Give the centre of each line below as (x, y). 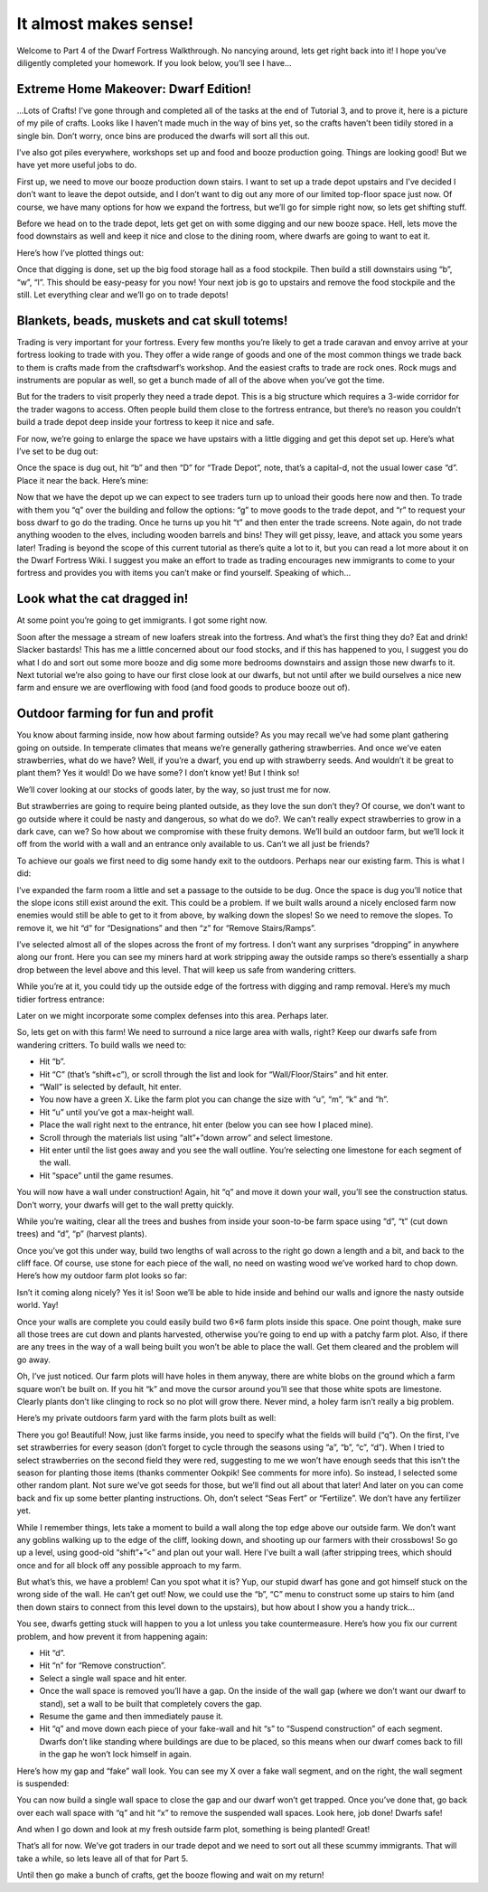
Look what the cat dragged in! (103, 599)
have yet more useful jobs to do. (77, 165)
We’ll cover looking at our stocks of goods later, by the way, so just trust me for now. (174, 789)
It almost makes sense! (105, 24)
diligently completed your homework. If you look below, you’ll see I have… (155, 62)
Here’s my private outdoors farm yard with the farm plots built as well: (146, 1418)
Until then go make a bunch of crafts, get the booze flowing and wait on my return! (170, 1875)
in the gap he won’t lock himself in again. (115, 1755)
